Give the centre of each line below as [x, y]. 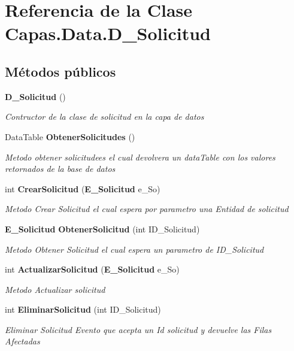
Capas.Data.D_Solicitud [108, 33]
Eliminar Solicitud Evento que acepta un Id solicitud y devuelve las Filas [138, 329]
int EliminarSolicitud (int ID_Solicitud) [83, 309]
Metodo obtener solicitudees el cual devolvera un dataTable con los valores [140, 157]
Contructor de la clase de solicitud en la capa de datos [104, 117]
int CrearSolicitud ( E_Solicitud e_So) [83, 188]
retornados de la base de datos [60, 169]
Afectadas [22, 341]
